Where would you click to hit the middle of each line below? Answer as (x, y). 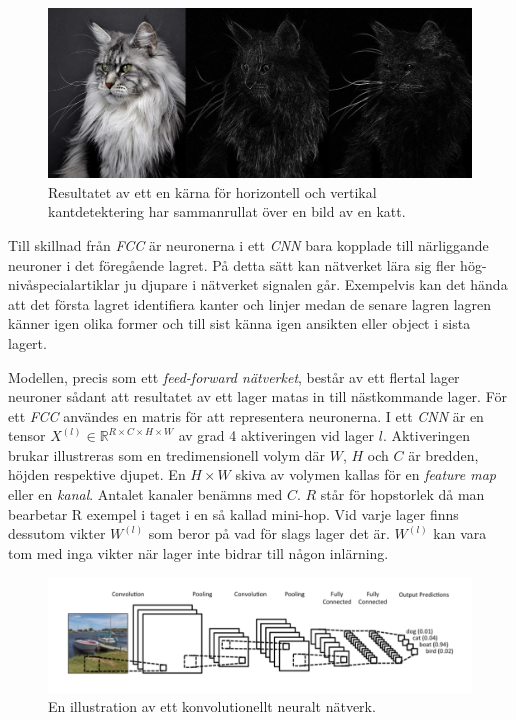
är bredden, (443, 454)
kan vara (460, 533)
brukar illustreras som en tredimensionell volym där (167, 454)
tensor (27, 435)
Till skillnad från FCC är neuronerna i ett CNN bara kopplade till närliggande (248, 244)
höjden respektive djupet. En (97, 474)
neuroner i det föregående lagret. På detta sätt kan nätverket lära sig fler (232, 264)
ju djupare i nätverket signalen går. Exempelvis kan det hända (316, 284)
